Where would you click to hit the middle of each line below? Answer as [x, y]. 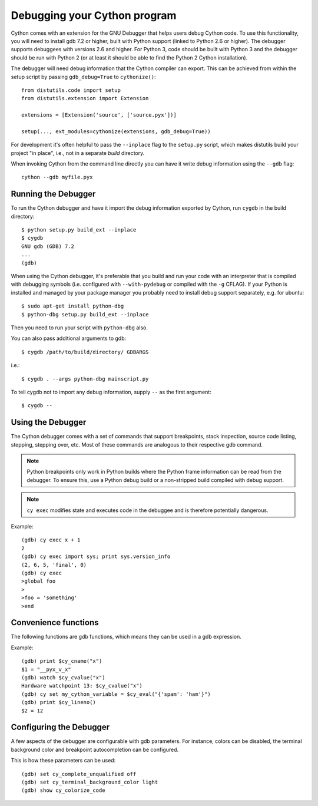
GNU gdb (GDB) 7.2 [48, 246]
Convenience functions [55, 622]
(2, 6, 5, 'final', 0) [54, 565]
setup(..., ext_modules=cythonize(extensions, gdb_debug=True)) [116, 131]
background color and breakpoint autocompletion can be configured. [95, 749]
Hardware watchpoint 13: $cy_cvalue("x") [82, 686]
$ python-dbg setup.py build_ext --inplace [85, 314]
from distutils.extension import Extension [85, 98]
